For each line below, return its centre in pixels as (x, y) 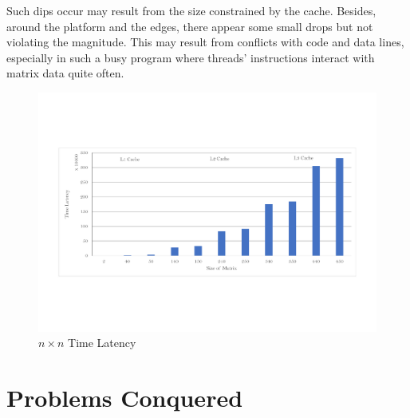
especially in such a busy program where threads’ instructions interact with (191, 57)
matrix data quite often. (65, 73)
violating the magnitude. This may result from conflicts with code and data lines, (205, 42)
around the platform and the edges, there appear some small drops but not (190, 26)
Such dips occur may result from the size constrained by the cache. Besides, (191, 10)
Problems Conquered (125, 397)
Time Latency (102, 343)
